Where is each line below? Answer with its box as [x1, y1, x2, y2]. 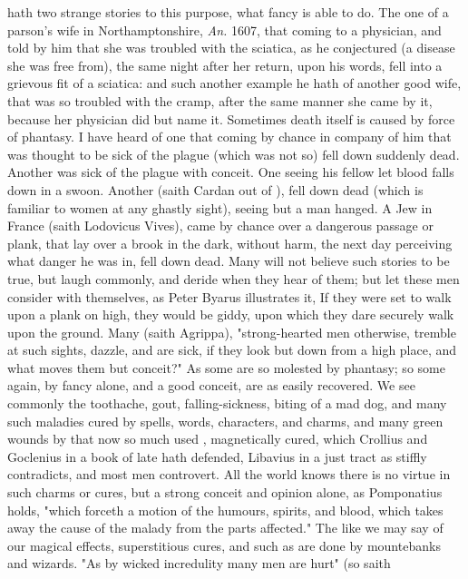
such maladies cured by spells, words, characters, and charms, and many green [7, 411, 444, 430]
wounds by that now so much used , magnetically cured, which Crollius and [7, 429, 428, 448]
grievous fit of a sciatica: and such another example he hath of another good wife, [7, 74, 462, 93]
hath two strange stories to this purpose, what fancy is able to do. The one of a [7, 3, 449, 21]
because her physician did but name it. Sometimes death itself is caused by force [7, 109, 455, 128]
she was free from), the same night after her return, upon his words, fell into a [7, 55, 443, 74]
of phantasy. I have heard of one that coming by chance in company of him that [7, 127, 452, 146]
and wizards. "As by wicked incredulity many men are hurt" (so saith [7, 554, 391, 573]
